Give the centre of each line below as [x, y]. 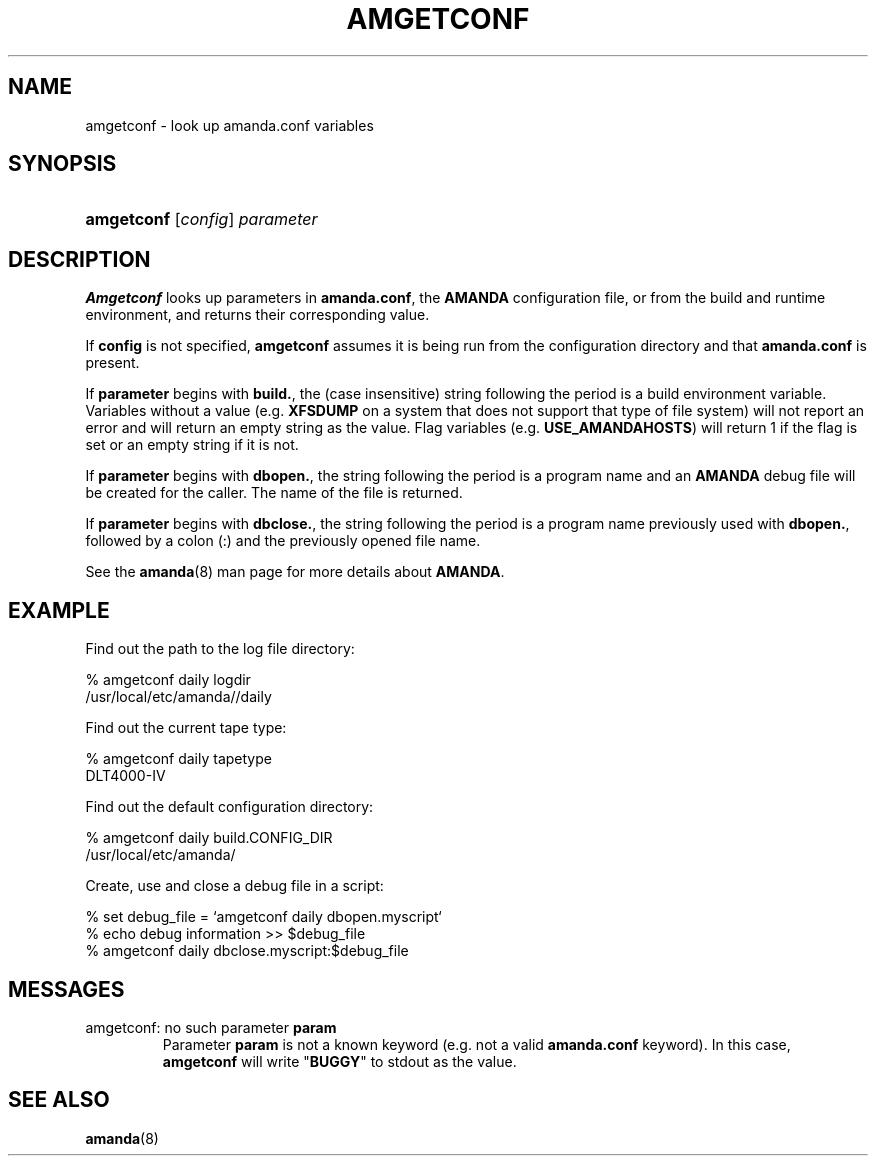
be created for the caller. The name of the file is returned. [274, 493]
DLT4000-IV [125, 776]
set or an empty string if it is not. [192, 445]
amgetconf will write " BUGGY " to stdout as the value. [339, 1061]
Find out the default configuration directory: [229, 807]
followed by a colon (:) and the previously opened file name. [283, 541]
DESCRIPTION [79, 259]
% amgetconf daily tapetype [178, 759]
